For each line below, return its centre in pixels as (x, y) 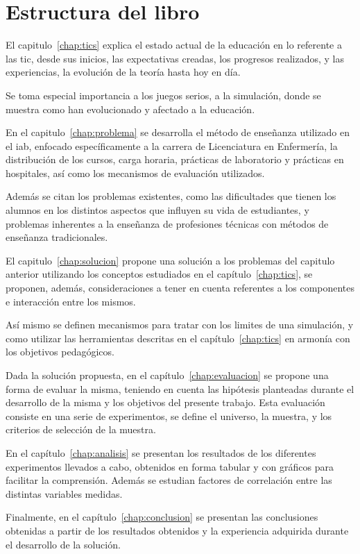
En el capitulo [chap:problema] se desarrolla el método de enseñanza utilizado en (178, 132)
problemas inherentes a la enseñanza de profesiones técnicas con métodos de (167, 223)
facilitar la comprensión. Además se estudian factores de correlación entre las (169, 480)
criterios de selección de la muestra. (81, 429)
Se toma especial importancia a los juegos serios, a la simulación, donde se (163, 95)
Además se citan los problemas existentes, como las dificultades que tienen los (171, 196)
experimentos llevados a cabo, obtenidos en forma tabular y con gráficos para (170, 466)
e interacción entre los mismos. (71, 301)
